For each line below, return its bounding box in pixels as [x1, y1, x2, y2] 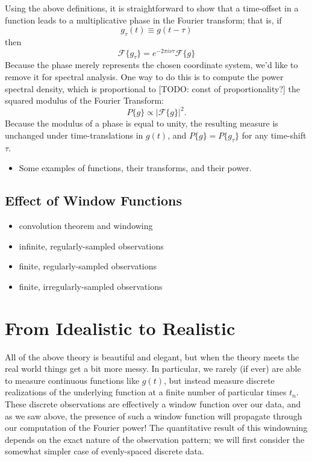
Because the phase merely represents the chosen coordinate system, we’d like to [5, 58, 298, 71]
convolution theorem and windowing [19, 219, 153, 232]
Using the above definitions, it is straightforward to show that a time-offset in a [5, 2, 299, 14]
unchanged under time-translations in [5, 128, 143, 141]
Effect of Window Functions [5, 191, 182, 210]
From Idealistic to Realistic [5, 315, 236, 340]
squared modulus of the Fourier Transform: [5, 94, 164, 107]
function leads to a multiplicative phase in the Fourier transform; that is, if [5, 13, 282, 26]
